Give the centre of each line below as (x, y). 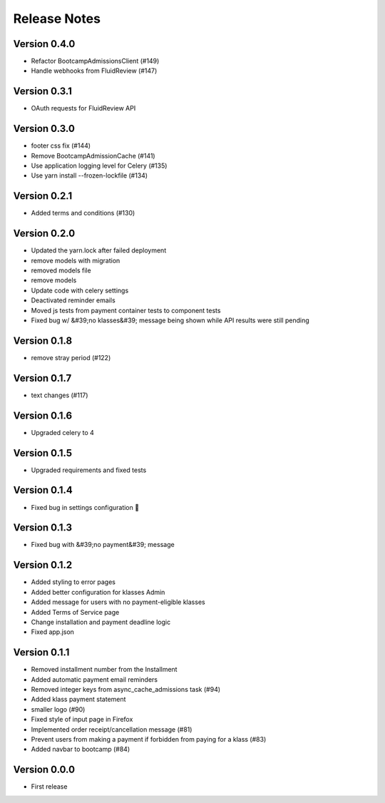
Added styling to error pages (73, 582)
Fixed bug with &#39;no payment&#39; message (103, 545)
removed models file (61, 270)
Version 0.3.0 (44, 129)
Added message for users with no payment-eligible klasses (118, 602)
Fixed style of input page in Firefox (82, 720)
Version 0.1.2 (43, 565)
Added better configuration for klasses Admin (98, 592)
